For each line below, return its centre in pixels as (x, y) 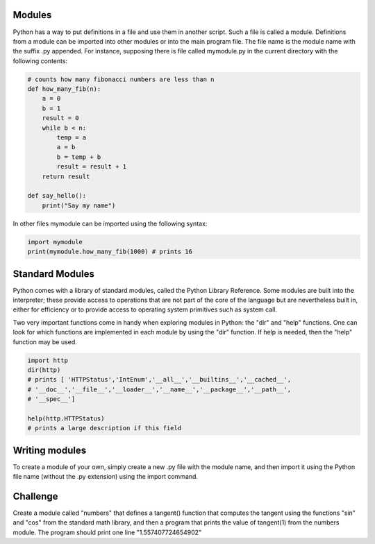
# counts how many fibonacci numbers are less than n (121, 79)
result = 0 (60, 118)
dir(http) (44, 370)
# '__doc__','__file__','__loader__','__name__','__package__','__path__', (159, 389)
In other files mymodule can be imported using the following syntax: (110, 223)
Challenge (35, 496)
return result (66, 176)
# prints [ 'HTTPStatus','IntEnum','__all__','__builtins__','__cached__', (159, 380)
